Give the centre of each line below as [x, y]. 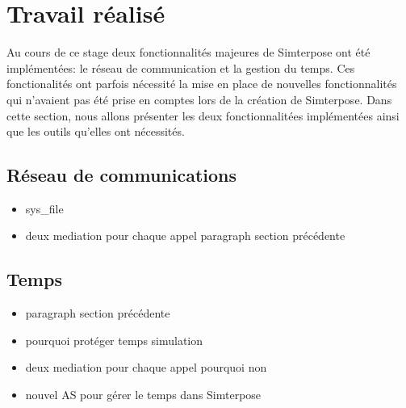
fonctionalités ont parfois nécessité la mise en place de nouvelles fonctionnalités [202, 84]
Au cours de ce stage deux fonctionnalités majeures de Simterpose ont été [188, 52]
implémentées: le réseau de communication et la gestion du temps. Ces [181, 67]
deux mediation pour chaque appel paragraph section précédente [185, 236]
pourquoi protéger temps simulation [114, 340]
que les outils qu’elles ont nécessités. [96, 131]
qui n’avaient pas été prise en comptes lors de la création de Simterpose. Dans [199, 99]
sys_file [44, 208]
